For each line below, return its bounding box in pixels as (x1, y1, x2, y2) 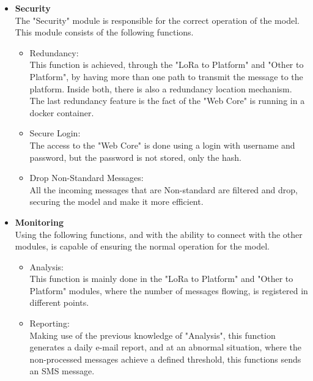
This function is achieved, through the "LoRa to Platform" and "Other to (29, 58, 304, 71)
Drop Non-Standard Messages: (29, 171, 144, 184)
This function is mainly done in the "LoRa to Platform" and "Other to (29, 272, 293, 285)
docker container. (29, 106, 94, 119)
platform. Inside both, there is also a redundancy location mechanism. (29, 82, 292, 95)
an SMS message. (29, 364, 95, 377)
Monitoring (15, 215, 64, 228)
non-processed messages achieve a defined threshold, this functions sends (29, 352, 301, 365)
